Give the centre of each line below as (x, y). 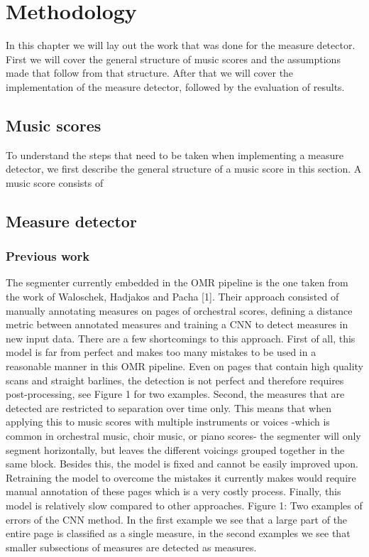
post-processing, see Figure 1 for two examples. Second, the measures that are (175, 394)
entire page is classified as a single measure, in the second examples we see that (178, 533)
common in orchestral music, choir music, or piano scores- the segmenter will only (183, 436)
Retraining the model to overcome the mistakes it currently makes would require (181, 477)
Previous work (48, 256)
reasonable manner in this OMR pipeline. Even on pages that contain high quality (184, 366)
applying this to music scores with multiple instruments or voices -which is (168, 422)
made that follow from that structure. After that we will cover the (150, 73)
